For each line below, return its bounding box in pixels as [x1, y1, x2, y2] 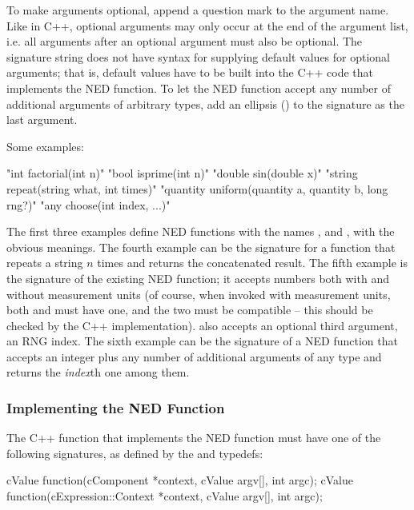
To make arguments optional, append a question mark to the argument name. [6, 2, 389, 18]
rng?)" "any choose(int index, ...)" [6, 196, 171, 213]
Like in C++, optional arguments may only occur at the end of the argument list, [6, 17, 408, 34]
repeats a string [6, 254, 83, 271]
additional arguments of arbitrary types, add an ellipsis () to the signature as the [6, 95, 404, 112]
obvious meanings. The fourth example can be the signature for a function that [6, 238, 396, 255]
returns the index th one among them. [6, 364, 190, 381]
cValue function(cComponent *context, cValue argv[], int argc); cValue [6, 472, 353, 488]
